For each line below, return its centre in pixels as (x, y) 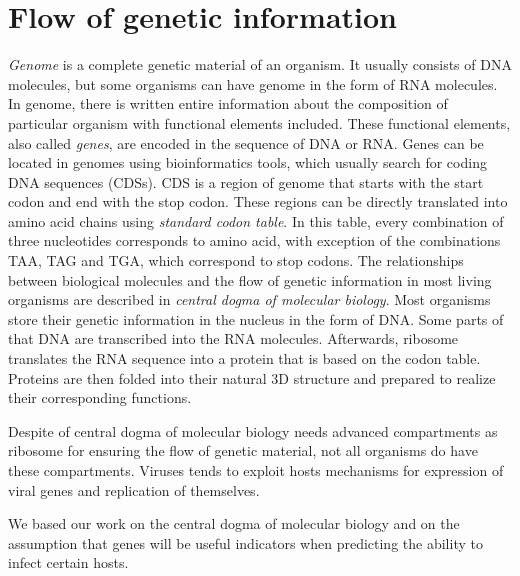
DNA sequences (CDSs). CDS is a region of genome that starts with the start (246, 181)
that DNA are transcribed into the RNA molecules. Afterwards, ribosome (233, 338)
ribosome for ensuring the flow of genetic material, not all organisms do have (243, 450)
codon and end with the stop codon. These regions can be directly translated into (258, 201)
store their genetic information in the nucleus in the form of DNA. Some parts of (256, 318)
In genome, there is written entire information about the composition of (228, 103)
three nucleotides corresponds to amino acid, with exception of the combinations (254, 240)
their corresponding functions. (100, 397)
